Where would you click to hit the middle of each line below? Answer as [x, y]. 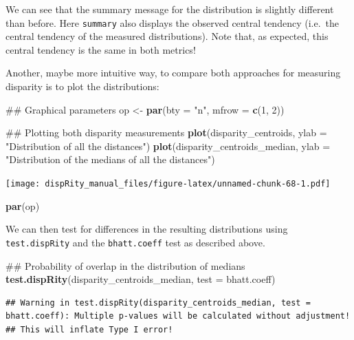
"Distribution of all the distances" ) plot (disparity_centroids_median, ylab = [168, 146]
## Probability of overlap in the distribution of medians [125, 265]
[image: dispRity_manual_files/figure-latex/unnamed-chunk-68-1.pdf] [168, 184]
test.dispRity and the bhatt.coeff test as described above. [135, 242]
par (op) [23, 205]
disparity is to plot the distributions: [82, 86]
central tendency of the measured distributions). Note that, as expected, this [167, 36]
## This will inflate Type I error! [89, 329]
